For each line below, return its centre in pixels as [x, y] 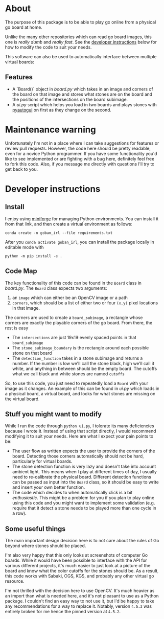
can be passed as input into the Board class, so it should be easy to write [85, 482]
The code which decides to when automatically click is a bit [72, 493]
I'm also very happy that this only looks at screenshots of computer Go [76, 555]
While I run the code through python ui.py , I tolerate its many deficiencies [80, 426]
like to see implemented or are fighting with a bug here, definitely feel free [80, 159]
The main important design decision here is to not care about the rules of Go [82, 541]
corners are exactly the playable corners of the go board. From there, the [79, 322]
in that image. [26, 308]
